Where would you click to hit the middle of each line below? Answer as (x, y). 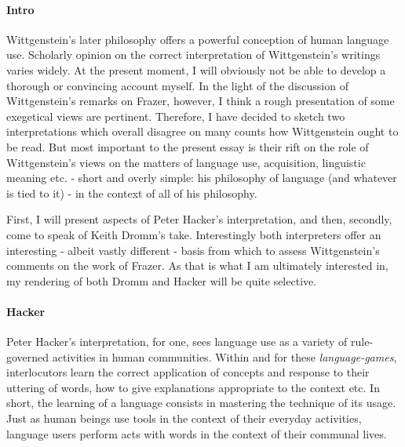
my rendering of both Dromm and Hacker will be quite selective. (162, 280)
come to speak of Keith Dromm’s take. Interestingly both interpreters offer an (194, 234)
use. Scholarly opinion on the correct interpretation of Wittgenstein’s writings (193, 55)
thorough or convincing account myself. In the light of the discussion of (177, 85)
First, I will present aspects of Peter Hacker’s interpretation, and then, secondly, (199, 219)
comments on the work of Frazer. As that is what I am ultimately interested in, (197, 265)
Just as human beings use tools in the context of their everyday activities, (184, 418)
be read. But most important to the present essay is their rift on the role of (188, 146)
